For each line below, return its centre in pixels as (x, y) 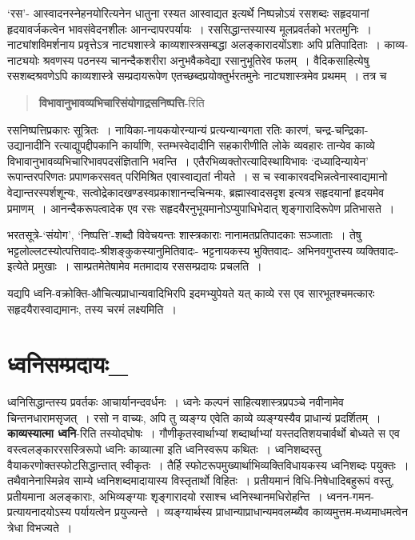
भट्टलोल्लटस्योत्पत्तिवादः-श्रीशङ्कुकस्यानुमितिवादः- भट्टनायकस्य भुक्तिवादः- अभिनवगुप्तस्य (180, 250)
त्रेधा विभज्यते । (40, 527)
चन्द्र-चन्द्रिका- (341, 129)
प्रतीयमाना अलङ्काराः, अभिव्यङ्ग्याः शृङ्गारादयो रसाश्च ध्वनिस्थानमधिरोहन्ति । (165, 496)
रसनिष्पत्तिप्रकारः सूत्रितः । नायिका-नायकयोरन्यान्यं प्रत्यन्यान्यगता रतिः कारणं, (160, 129)
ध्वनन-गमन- (351, 496)
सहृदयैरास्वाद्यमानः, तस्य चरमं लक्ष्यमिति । (92, 308)
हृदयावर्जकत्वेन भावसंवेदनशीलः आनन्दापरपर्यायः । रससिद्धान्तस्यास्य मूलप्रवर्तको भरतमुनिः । (190, 28)
